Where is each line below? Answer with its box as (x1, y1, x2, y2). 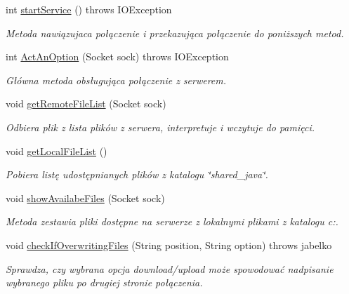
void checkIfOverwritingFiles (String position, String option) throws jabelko (6, 237, 332, 252)
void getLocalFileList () (6, 143, 107, 158)
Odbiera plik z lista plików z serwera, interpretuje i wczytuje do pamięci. (6, 119, 315, 134)
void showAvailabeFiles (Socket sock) (6, 190, 165, 205)
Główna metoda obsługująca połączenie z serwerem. (6, 72, 227, 87)
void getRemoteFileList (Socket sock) (6, 96, 166, 111)
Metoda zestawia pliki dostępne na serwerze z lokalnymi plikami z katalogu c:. (6, 214, 338, 229)
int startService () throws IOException (6, 2, 172, 16)
